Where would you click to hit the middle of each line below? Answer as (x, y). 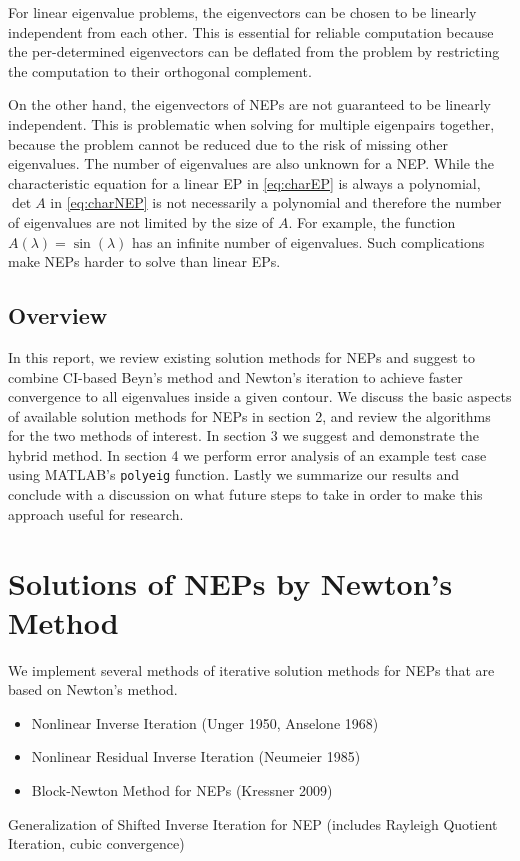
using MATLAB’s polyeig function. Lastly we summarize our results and (234, 474)
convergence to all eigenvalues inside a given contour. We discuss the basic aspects (260, 396)
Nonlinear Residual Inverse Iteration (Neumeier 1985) (196, 756)
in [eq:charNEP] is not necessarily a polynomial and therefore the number (276, 202)
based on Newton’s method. (93, 689)
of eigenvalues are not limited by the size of (141, 221)
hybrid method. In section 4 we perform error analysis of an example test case (247, 454)
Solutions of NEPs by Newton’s (230, 582)
